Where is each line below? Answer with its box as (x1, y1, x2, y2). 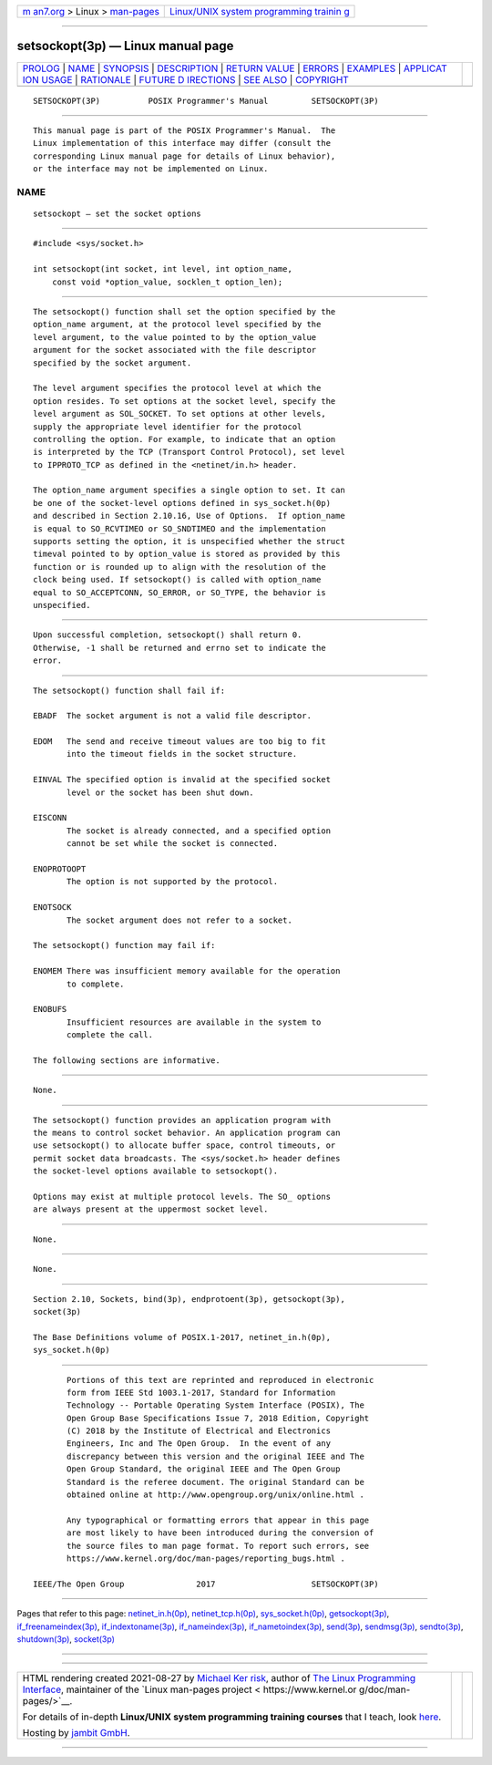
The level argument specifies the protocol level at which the (33, 383, 322, 394)
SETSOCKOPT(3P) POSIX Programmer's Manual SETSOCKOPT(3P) (33, 96, 379, 106)
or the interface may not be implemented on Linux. (33, 164, 269, 174)
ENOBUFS (33, 1004, 67, 1015)
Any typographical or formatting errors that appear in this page (67, 1514, 370, 1525)
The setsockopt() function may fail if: (33, 940, 216, 951)
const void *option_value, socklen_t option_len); (51, 276, 283, 287)
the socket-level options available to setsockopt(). (33, 1166, 278, 1176)
